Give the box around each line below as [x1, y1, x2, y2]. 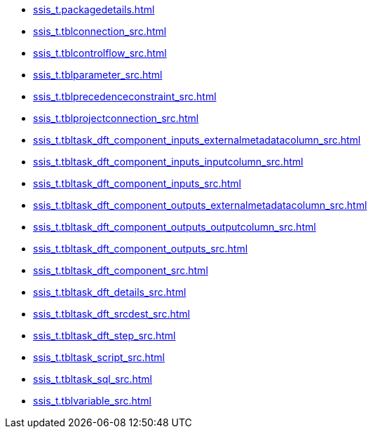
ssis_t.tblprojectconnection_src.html [33, 112, 199, 124]
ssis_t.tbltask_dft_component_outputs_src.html [33, 243, 248, 255]
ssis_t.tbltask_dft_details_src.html [33, 286, 186, 298]
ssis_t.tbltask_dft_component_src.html [33, 264, 208, 276]
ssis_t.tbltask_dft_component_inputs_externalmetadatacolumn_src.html [33, 134, 361, 146]
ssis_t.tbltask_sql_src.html [33, 373, 152, 385]
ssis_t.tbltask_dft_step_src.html [33, 330, 176, 341]
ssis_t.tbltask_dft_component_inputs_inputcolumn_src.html [33, 156, 304, 168]
